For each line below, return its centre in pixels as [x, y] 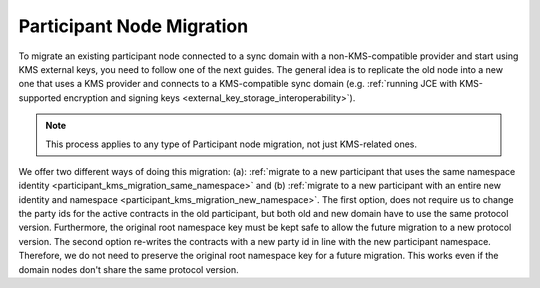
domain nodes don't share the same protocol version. [128, 269]
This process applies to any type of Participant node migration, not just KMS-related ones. [231, 144]
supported [40, 97]
